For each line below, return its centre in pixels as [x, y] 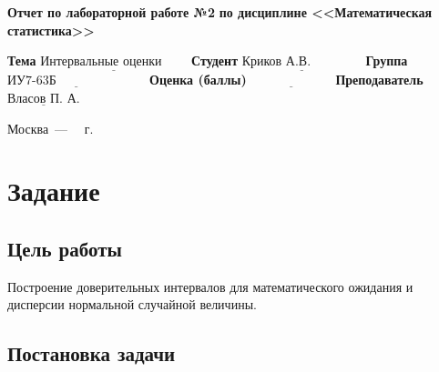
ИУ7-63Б [32, 81]
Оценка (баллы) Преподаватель [286, 80]
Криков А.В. [276, 62]
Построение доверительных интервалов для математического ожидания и [210, 286]
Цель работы [65, 248]
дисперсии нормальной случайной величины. [132, 304]
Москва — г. [51, 128]
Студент [215, 60]
